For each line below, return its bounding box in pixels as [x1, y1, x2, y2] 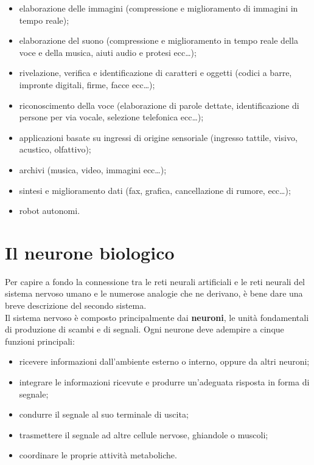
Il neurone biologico [5, 239, 175, 264]
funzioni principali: [5, 334, 75, 347]
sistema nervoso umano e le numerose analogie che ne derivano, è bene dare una [5, 287, 303, 300]
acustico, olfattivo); [19, 143, 91, 156]
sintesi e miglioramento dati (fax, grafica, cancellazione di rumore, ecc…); [19, 184, 291, 196]
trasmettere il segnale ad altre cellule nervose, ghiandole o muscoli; [19, 428, 268, 441]
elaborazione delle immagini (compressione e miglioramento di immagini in [19, 2, 298, 14]
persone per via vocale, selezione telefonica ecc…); [19, 111, 204, 123]
